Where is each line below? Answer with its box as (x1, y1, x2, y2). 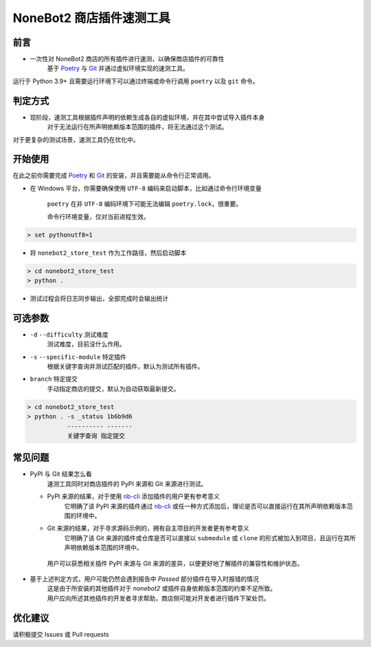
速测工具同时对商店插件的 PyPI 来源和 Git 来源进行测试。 (47, 479, 207, 488)
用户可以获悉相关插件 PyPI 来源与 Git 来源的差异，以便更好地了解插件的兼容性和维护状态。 (47, 559, 304, 567)
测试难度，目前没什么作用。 (47, 340, 126, 348)
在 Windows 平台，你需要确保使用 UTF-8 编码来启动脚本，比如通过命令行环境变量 (30, 184, 262, 192)
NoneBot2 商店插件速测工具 (12, 10, 171, 25)
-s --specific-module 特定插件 (30, 352, 127, 361)
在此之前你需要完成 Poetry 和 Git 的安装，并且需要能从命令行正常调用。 (12, 171, 215, 180)
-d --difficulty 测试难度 (30, 330, 109, 339)
